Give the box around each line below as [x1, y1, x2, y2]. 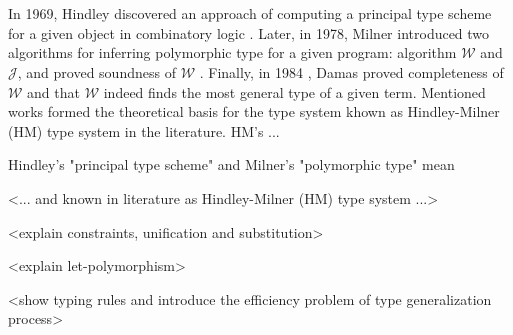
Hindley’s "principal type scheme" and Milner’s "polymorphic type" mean [8, 154, 455, 175]
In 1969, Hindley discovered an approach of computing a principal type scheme [8, 3, 492, 24]
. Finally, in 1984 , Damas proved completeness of [199, 61, 504, 82]
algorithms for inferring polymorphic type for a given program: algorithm [8, 42, 457, 63]
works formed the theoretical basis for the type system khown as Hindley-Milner [8, 101, 500, 122]
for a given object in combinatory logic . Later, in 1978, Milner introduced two [8, 22, 490, 43]
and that [27, 81, 80, 102]
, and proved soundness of [17, 61, 176, 82]
